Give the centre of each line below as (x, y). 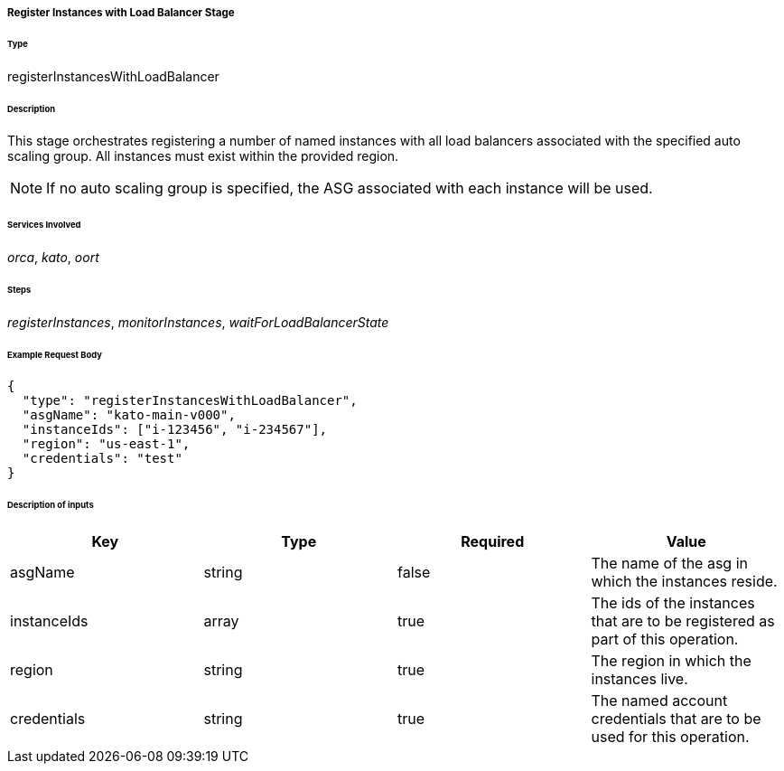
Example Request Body (55, 354)
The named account (659, 701)
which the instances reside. (684, 582)
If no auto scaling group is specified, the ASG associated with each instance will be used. (350, 188)
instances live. (639, 679)
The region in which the (671, 661)
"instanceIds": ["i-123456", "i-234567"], (175, 430)
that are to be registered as (683, 621)
